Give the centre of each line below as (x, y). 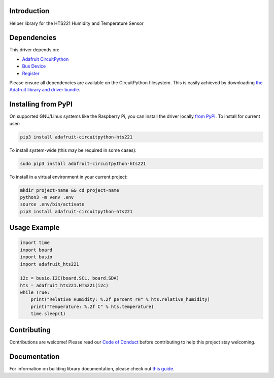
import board (36, 250)
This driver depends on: (34, 50)
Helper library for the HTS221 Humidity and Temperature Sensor (77, 23)
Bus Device (34, 66)
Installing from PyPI (41, 104)
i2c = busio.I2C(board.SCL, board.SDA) (70, 278)
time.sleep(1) (48, 314)
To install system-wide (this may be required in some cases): (73, 150)
